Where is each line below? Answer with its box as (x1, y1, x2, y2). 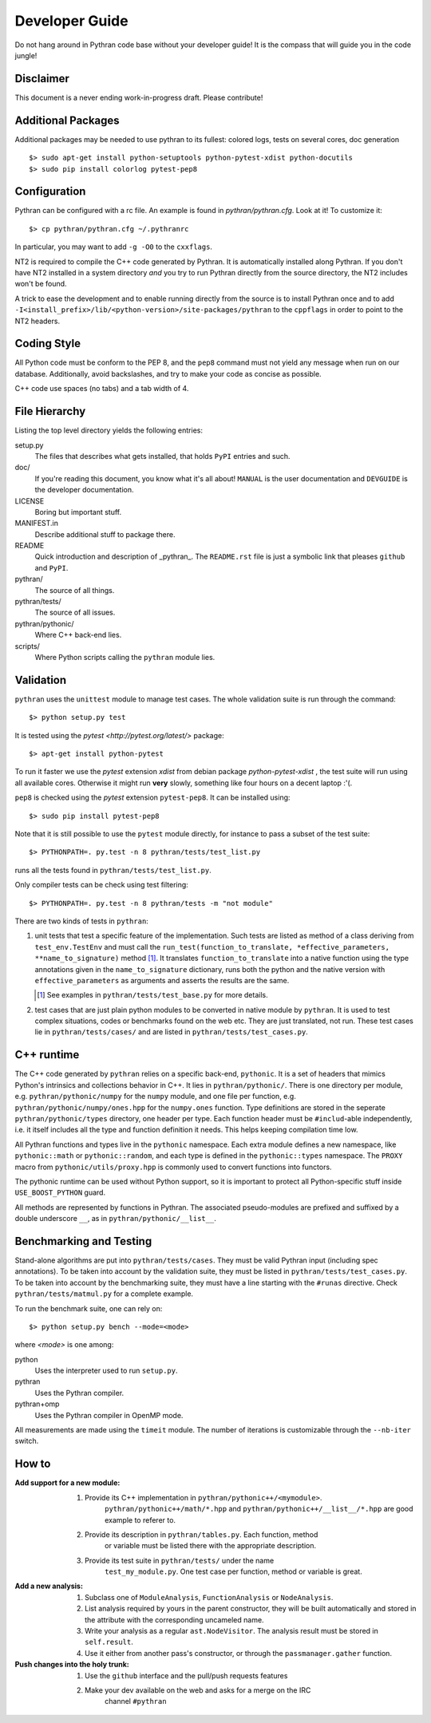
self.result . (85, 1637, 133, 1647)
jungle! (14, 50, 38, 60)
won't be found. (14, 279, 67, 289)
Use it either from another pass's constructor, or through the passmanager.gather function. (85, 1648, 393, 1658)
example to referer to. (105, 1515, 176, 1524)
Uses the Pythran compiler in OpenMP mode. (34, 1410, 184, 1420)
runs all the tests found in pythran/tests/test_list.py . (14, 865, 212, 875)
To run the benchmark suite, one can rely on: (14, 1303, 163, 1313)
